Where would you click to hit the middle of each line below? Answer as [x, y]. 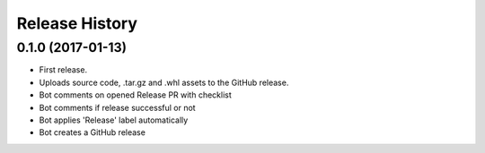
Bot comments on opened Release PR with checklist [136, 95]
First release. [63, 70]
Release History [77, 23]
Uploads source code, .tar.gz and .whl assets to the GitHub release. [164, 82]
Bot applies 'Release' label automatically [114, 120]
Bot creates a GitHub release [92, 132]
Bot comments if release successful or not [118, 107]
